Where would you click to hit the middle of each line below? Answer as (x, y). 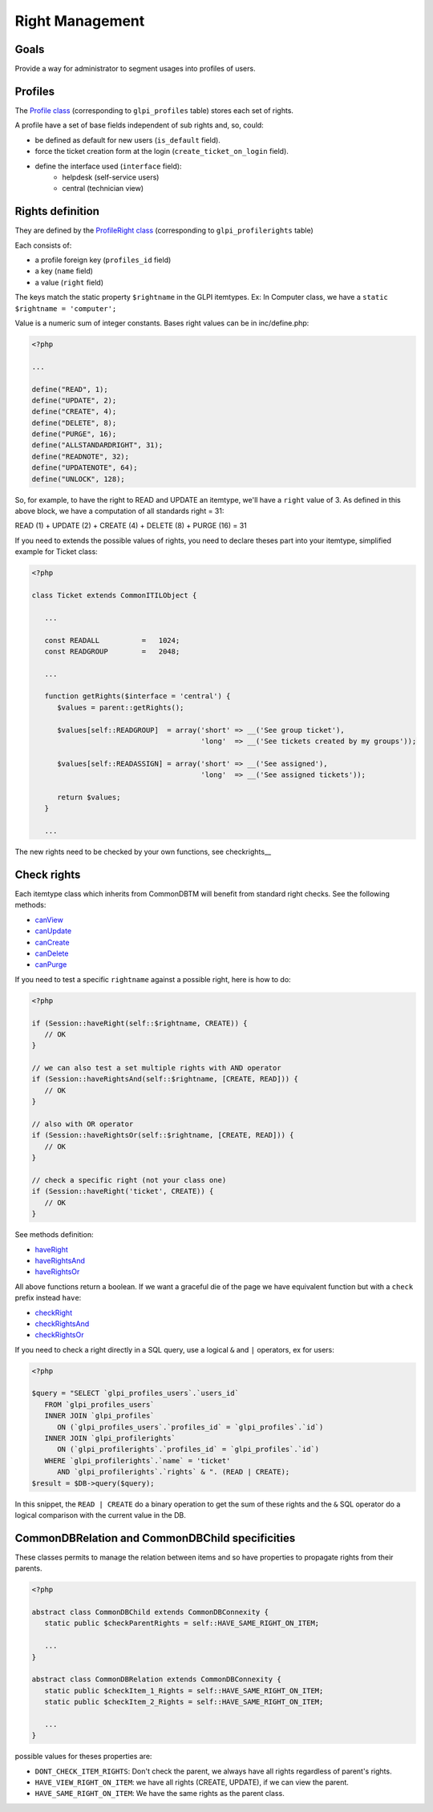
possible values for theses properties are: (83, 1757)
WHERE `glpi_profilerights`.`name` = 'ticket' (138, 1460)
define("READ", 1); (70, 389)
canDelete (52, 953)
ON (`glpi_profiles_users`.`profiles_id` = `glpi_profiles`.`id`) (190, 1427)
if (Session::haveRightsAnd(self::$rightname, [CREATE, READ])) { (165, 1079)
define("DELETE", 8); (74, 423)
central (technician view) (103, 188)
